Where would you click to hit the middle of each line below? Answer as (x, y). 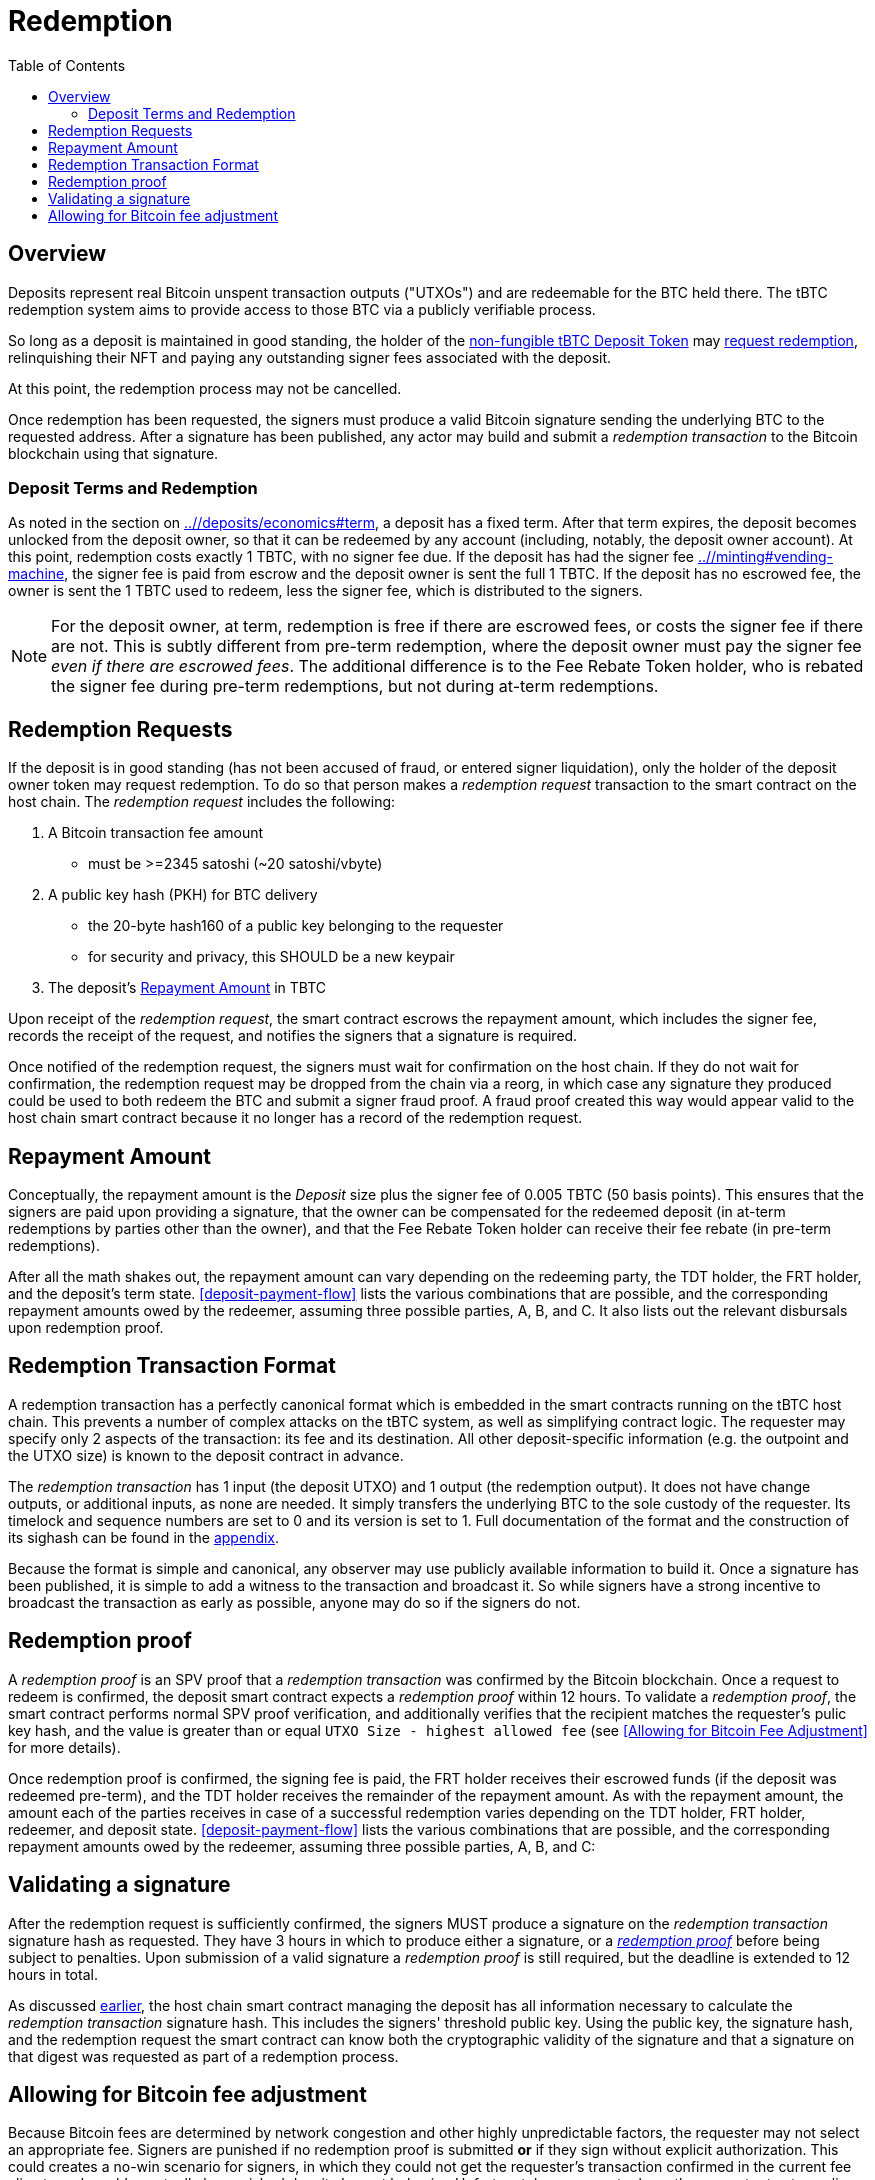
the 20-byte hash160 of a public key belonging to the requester (296, 926)
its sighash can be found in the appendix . (144, 1537)
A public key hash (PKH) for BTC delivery (183, 895)
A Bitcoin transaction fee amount (156, 833)
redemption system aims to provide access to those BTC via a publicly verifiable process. (302, 309)
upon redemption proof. (86, 1328)
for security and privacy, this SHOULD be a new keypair (271, 957)
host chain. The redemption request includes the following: (202, 802)
